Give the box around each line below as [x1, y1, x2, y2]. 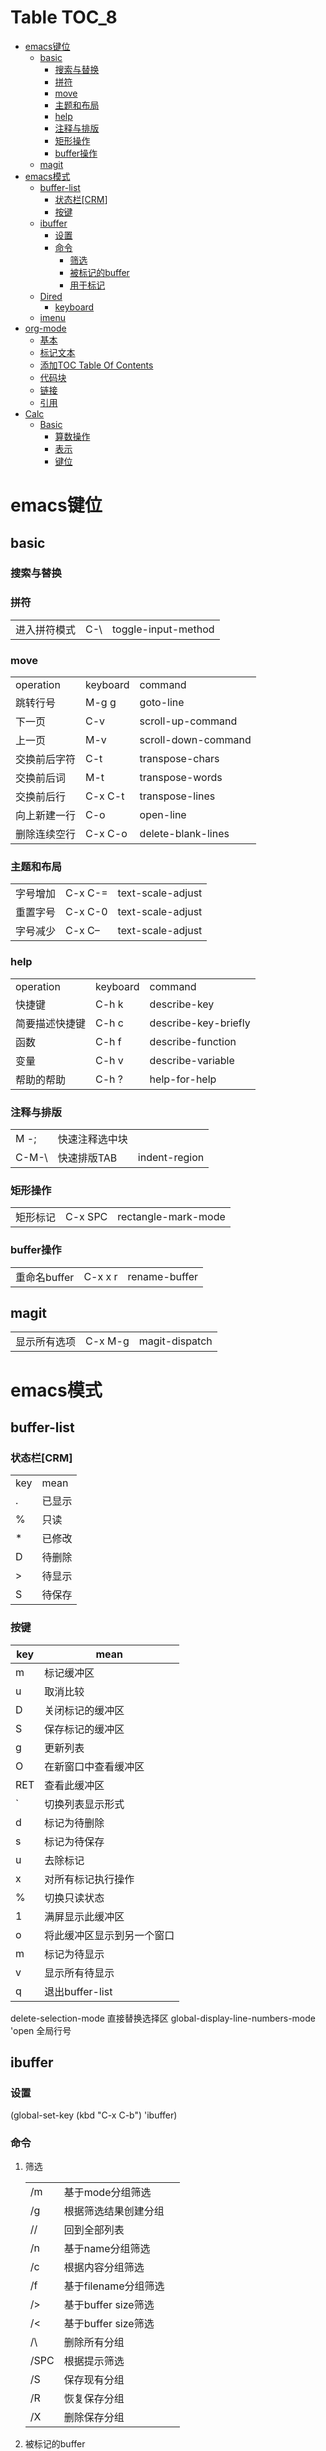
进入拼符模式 [15, 622, 77, 636]
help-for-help [149, 1072, 217, 1086]
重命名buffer [15, 1270, 75, 1284]
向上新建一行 [15, 809, 77, 823]
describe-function [149, 1034, 237, 1048]
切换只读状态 [44, 1891, 105, 1905]
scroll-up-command [139, 714, 238, 728]
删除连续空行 [15, 827, 77, 841]
